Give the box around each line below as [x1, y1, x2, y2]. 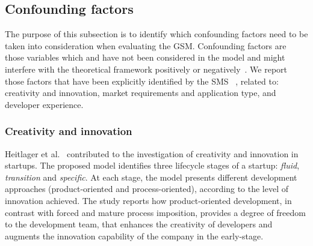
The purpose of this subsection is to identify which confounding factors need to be [5, 28, 308, 40]
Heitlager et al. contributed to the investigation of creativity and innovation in [5, 147, 299, 160]
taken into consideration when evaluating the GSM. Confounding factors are [5, 39, 287, 52]
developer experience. [5, 98, 84, 110]
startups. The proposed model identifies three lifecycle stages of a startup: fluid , [5, 159, 300, 172]
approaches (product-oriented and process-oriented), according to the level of [5, 182, 289, 195]
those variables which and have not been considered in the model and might [5, 51, 285, 64]
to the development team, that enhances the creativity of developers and [5, 218, 273, 230]
